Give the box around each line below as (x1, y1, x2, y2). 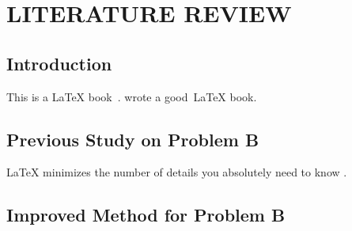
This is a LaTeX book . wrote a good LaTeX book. (6, 88, 257, 104)
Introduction (6, 51, 112, 75)
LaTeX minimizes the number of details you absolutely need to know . (6, 164, 347, 180)
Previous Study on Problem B (6, 127, 259, 151)
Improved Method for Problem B (6, 203, 286, 227)
